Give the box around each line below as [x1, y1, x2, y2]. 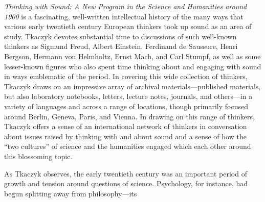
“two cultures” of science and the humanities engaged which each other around [4, 141, 251, 151]
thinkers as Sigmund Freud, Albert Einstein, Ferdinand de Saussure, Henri [4, 41, 238, 52]
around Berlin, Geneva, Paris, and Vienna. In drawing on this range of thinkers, [4, 111, 255, 121]
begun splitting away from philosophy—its [4, 188, 137, 198]
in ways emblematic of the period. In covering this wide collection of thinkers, [4, 71, 248, 82]
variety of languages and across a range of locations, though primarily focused [4, 100, 248, 111]
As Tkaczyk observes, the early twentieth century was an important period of [4, 168, 247, 179]
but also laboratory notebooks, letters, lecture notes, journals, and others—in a [4, 91, 253, 102]
